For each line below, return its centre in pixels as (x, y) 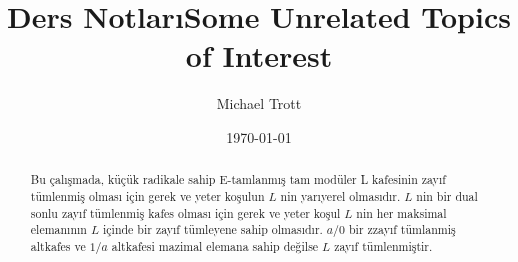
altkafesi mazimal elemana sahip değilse (215, 245)
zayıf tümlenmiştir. (383, 245)
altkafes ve (58, 245)
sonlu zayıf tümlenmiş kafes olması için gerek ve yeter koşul (185, 212)
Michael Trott (259, 103)
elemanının (58, 229)
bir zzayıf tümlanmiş (402, 229)
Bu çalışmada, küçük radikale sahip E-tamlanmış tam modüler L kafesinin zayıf (238, 179)
